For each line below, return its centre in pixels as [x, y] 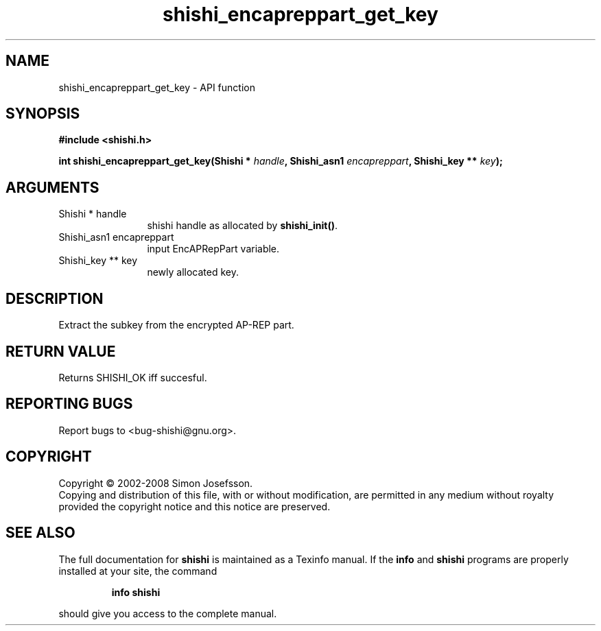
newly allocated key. [193, 272]
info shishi [136, 592]
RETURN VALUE [61, 351]
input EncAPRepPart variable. [213, 249]
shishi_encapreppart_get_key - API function [157, 87]
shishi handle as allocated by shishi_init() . [242, 226]
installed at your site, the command [138, 571]
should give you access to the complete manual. [168, 613]
